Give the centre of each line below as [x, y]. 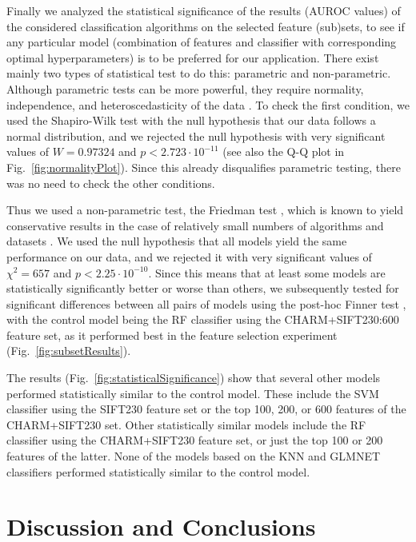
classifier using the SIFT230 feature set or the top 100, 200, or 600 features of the [206, 409]
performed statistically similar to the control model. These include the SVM [193, 393]
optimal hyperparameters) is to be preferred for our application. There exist [193, 57]
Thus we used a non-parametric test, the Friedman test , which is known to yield [205, 210]
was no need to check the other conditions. [111, 183]
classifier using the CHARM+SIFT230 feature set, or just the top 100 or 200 [195, 440]
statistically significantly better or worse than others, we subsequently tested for [203, 288]
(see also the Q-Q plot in [284, 151]
